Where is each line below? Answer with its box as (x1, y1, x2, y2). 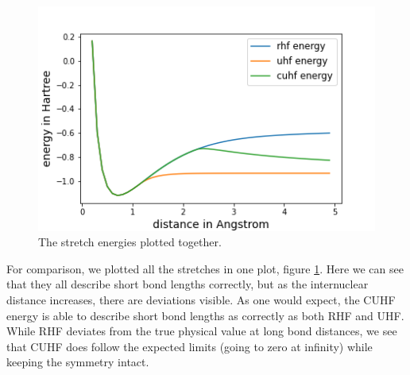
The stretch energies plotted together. (38, 234, 222, 250)
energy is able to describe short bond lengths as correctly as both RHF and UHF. (6, 307, 404, 323)
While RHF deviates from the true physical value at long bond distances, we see (6, 323, 397, 339)
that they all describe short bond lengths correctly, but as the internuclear (6, 276, 369, 292)
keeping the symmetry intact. (6, 354, 149, 370)
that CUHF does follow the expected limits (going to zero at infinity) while (6, 338, 373, 354)
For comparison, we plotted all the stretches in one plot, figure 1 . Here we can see (6, 260, 404, 276)
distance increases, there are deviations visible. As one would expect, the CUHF (6, 292, 396, 308)
